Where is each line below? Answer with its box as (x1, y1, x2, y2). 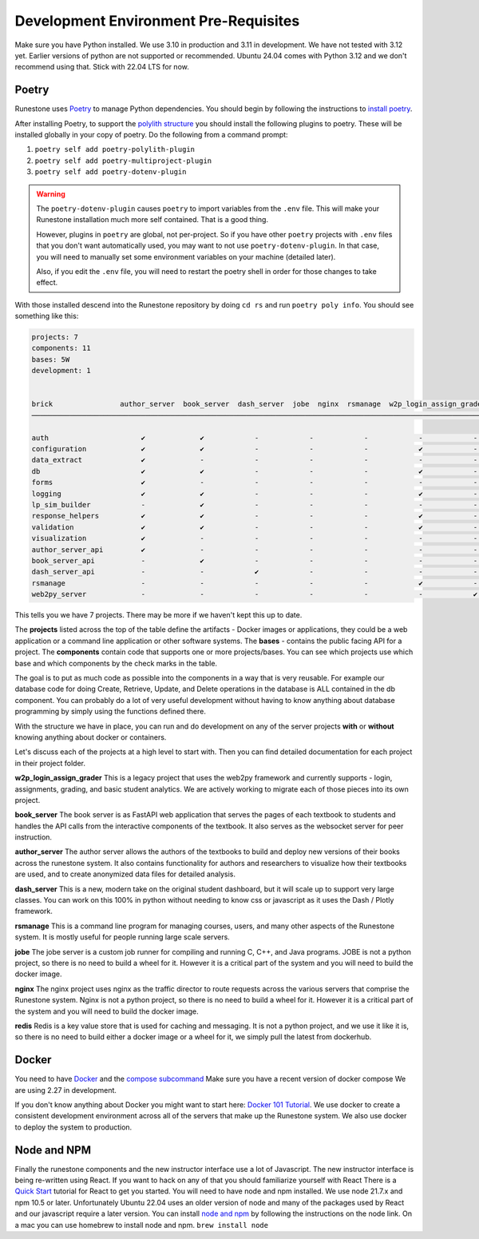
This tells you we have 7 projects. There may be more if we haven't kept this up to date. (14, 610, 303, 620)
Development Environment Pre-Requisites (14, 12, 300, 30)
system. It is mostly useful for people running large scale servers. (14, 932, 231, 942)
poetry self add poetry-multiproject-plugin (34, 156, 212, 165)
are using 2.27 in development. (14, 1085, 117, 1094)
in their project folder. (14, 758, 86, 768)
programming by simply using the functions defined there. (14, 707, 207, 717)
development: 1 (31, 366, 91, 375)
